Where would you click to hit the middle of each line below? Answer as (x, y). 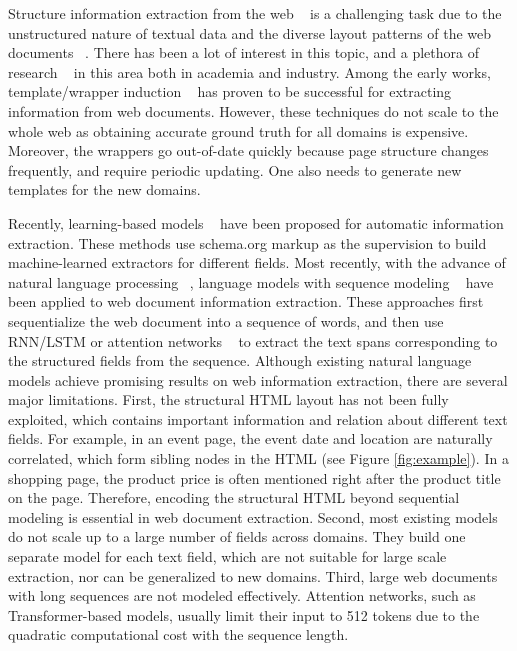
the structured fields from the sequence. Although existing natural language (240, 360)
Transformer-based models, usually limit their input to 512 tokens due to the (244, 614)
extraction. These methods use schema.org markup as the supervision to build (247, 242)
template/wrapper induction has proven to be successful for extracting (230, 91)
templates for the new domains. (104, 189)
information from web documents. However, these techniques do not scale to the (253, 110)
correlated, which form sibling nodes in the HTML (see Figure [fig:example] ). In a (258, 458)
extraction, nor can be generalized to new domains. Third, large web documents (253, 575)
